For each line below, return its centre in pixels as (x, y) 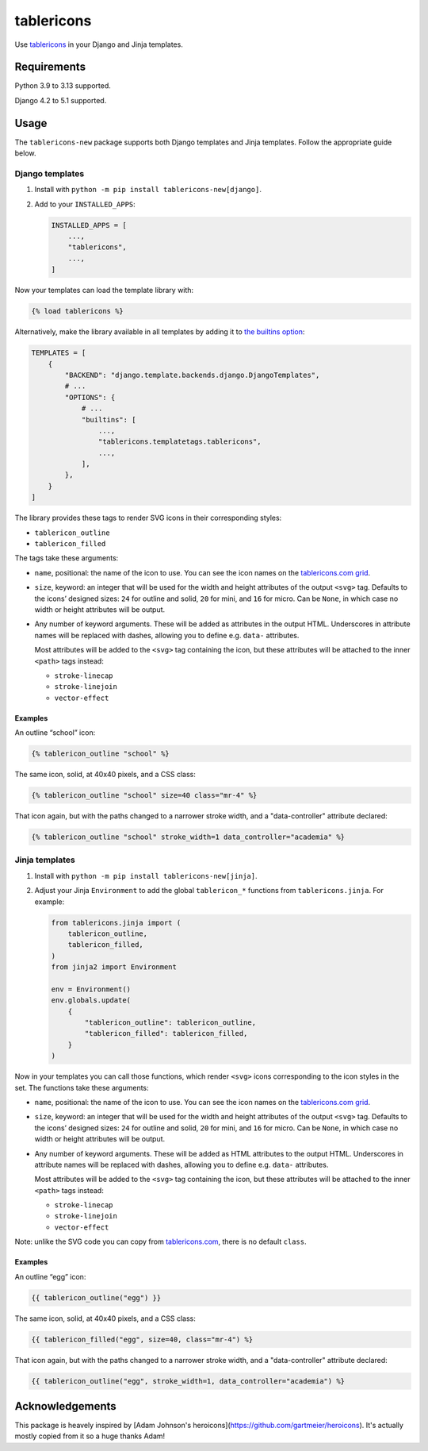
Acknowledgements (65, 1406)
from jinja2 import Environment (114, 967)
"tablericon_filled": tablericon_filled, (166, 1033)
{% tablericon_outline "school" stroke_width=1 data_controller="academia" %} (188, 837)
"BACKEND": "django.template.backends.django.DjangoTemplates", (192, 375)
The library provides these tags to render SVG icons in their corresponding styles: (148, 518)
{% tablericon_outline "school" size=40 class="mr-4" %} (144, 795)
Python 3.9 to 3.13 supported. (63, 86)
